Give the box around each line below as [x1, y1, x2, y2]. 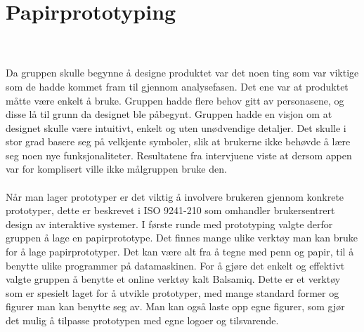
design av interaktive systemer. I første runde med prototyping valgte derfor [6, 216, 333, 231]
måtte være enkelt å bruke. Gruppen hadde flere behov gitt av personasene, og [6, 93, 344, 107]
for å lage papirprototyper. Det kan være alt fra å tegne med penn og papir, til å [6, 244, 354, 259]
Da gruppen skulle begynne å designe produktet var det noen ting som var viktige [6, 65, 359, 80]
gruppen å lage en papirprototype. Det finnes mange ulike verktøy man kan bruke [6, 230, 358, 245]
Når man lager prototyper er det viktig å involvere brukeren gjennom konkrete [6, 189, 344, 204]
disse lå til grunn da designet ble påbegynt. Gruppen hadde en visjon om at [6, 107, 332, 121]
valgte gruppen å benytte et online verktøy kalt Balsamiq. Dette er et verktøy [6, 272, 341, 286]
